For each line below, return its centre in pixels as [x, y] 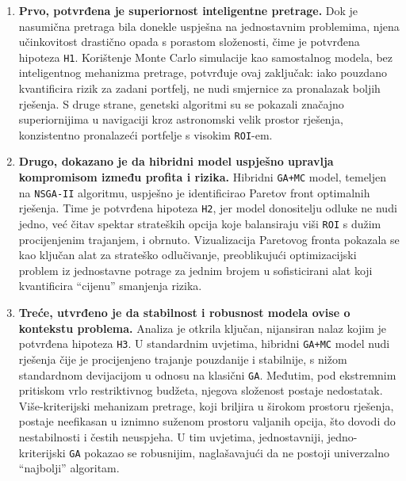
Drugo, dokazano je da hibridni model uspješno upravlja [176, 161]
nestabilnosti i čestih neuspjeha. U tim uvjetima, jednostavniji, [171, 436]
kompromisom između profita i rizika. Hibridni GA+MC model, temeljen [203, 177]
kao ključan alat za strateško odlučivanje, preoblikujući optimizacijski [188, 255]
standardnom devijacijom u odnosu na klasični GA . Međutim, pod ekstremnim [207, 374]
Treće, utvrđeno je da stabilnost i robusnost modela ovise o [184, 313]
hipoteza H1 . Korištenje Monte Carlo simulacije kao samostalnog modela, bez [206, 57]
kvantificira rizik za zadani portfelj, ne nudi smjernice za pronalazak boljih [199, 88]
